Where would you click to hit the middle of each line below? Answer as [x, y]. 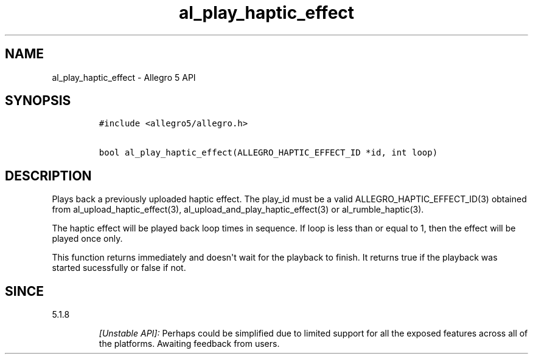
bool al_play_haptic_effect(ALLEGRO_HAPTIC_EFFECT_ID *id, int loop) [268, 153]
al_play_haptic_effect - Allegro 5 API [124, 77]
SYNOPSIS [38, 101]
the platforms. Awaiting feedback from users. [189, 344]
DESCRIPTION [48, 176]
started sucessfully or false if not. [119, 268]
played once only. [87, 239]
